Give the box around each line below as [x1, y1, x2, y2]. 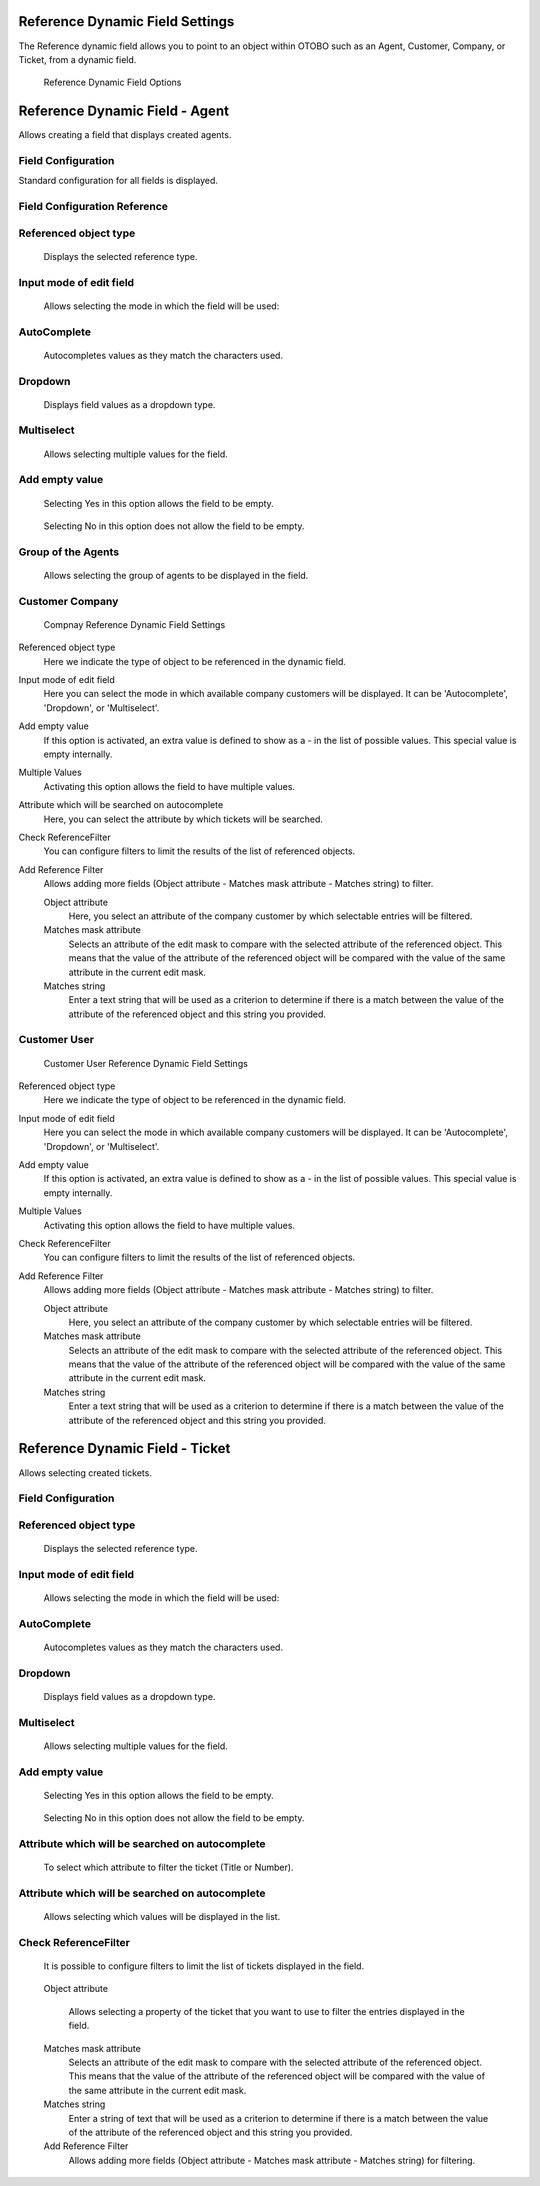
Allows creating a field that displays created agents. [18, 129, 232, 141]
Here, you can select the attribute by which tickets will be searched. [43, 813, 324, 825]
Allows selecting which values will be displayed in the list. [43, 1911, 281, 1923]
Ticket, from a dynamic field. [18, 53, 137, 65]
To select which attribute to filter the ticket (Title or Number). [43, 1861, 294, 1874]
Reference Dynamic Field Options [43, 76, 182, 89]
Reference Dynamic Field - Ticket [18, 1440, 231, 1457]
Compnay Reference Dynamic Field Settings [43, 618, 226, 630]
